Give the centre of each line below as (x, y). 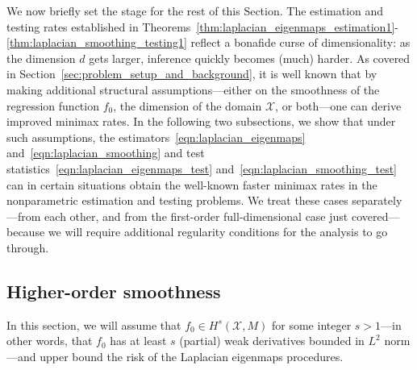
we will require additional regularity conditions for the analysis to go (218, 232)
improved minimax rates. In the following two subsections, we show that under (201, 121)
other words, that (50, 341)
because (26, 232)
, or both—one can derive (338, 105)
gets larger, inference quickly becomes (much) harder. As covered (250, 58)
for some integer (312, 324)
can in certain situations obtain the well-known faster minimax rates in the (192, 184)
